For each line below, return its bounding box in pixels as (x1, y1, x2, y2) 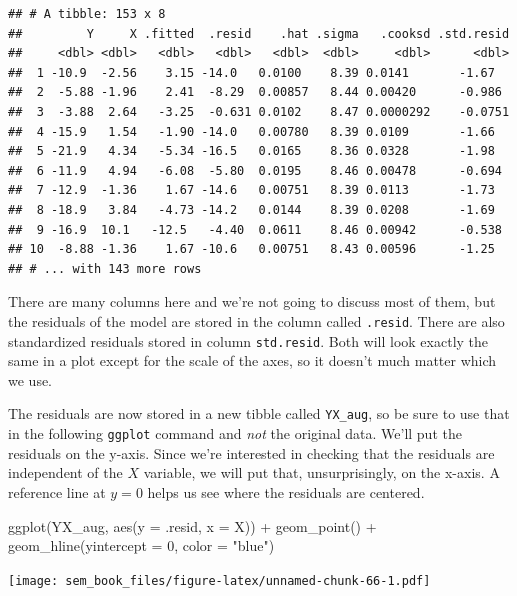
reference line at (8, 481, 106, 502)
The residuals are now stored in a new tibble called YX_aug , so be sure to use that (8, 403, 510, 424)
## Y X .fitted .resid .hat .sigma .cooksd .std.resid (8, 26, 510, 41)
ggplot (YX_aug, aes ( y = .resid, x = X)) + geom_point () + (8, 515, 377, 536)
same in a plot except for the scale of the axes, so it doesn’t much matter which (8, 350, 497, 371)
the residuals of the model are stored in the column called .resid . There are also (8, 310, 505, 331)
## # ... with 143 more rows (8, 261, 202, 276)
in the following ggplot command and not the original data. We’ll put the (8, 423, 462, 444)
